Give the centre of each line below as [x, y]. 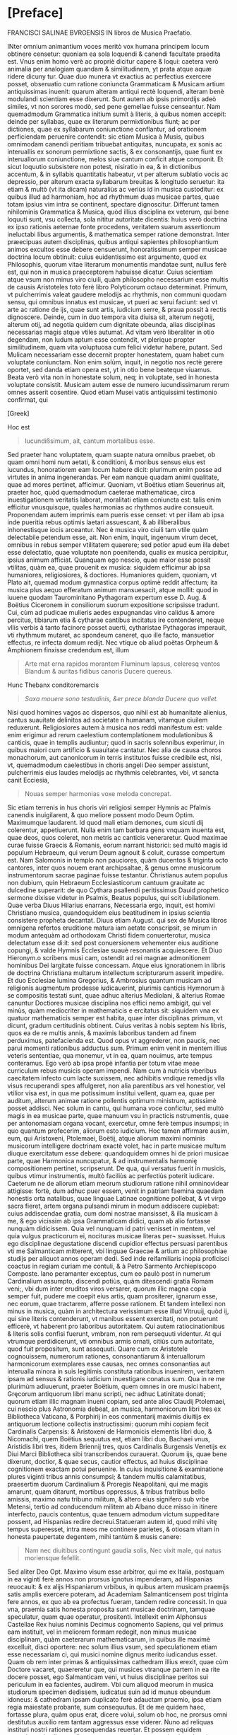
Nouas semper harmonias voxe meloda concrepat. [98, 793]
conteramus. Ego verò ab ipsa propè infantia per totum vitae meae [103, 1063]
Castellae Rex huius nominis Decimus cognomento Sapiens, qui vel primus [115, 1624]
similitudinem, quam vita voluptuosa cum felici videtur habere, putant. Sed [115, 347]
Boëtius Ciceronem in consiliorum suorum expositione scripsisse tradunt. [114, 605]
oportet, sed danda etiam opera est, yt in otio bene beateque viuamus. [110, 369]
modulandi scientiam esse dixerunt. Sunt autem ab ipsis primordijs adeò [112, 99]
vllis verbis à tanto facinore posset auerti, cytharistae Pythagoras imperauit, [117, 627]
